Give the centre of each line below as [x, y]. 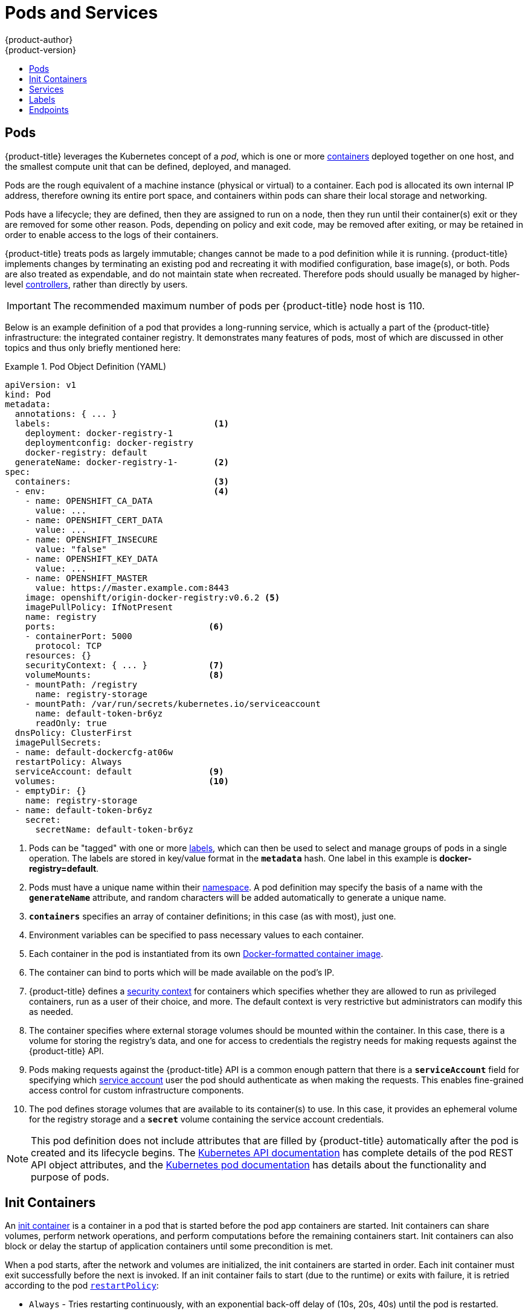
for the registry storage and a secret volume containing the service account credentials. [207, 1119]
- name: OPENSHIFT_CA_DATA [89, 501]
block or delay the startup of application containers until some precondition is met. [169, 1246]
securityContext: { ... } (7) [124, 665]
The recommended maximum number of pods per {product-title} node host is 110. [239, 305]
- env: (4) [122, 491]
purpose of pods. [70, 1177]
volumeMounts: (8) [124, 675]
